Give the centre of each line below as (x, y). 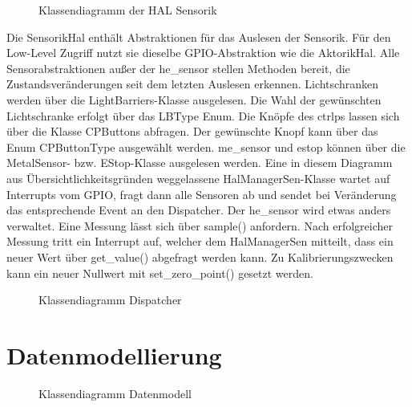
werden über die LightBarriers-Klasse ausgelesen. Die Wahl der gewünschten (194, 99)
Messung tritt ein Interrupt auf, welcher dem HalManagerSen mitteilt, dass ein (200, 241)
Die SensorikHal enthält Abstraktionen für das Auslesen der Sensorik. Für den (199, 37)
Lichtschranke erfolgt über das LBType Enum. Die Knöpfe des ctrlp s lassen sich (203, 115)
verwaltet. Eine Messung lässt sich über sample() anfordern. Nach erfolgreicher (200, 225)
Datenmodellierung (114, 354)
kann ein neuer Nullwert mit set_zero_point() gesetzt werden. (160, 273)
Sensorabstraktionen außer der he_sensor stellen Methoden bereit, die (178, 68)
